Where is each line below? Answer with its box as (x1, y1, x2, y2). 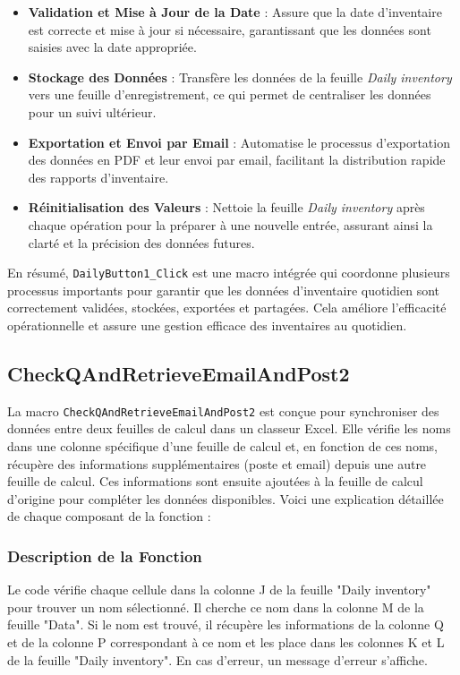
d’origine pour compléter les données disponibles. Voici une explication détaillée (7, 489, 444, 508)
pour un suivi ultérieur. (28, 102, 157, 121)
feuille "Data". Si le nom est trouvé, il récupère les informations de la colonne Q (7, 615, 444, 634)
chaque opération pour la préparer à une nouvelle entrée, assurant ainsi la (28, 215, 433, 234)
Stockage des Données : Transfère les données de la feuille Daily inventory (28, 67, 452, 86)
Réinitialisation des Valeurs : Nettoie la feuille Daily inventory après (28, 198, 425, 217)
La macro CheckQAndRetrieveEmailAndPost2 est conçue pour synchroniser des (7, 401, 439, 420)
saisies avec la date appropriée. (28, 38, 197, 56)
